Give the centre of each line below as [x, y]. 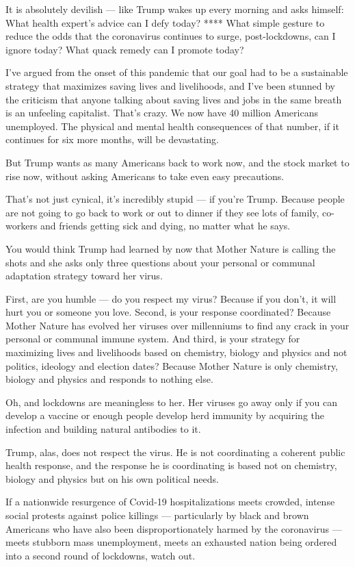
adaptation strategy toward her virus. [84, 276]
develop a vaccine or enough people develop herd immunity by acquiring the [165, 415]
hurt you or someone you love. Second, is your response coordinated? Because [168, 312]
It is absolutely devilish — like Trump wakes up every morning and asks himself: [175, 9]
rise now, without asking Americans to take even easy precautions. [145, 176]
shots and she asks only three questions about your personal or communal [160, 262]
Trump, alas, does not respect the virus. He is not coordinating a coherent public [175, 452]
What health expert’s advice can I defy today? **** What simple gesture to [165, 22]
